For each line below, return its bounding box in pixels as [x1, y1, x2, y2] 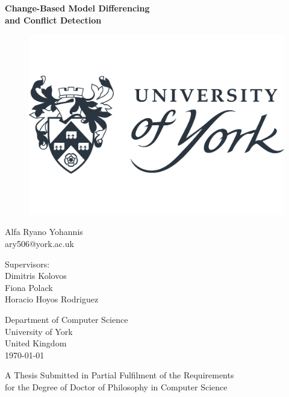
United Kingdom [5, 337, 67, 349]
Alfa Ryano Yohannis [5, 225, 83, 238]
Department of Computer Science [5, 313, 128, 325]
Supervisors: [5, 257, 50, 270]
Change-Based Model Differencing [5, 2, 150, 14]
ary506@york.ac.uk [5, 237, 74, 250]
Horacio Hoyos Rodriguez [5, 293, 99, 305]
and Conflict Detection [5, 13, 102, 26]
